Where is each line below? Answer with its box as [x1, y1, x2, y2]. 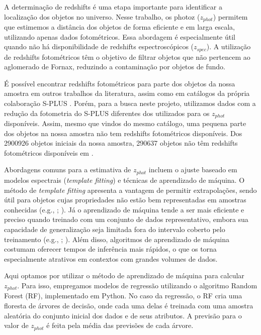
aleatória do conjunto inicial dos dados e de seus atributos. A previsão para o [4, 310, 242, 320]
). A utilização [206, 41, 251, 52]
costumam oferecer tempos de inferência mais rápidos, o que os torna [4, 244, 217, 254]
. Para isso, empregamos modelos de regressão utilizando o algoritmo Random [17, 280, 257, 290]
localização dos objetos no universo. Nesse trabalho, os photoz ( [4, 11, 200, 22]
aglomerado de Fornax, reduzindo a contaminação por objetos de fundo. [4, 61, 225, 72]
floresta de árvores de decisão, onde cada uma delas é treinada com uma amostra [4, 300, 253, 310]
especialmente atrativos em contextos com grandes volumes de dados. [4, 253, 218, 264]
